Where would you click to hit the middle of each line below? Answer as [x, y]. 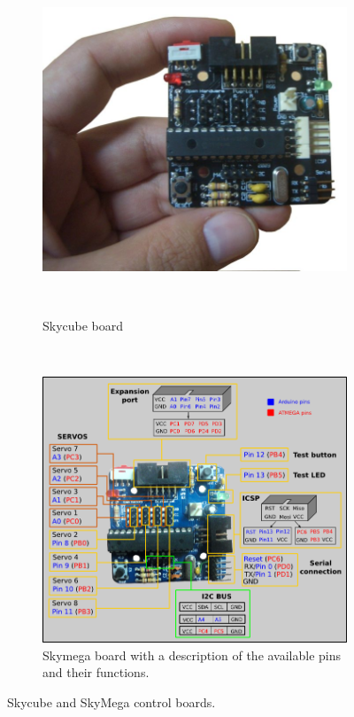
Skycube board [83, 326]
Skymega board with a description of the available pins [192, 655]
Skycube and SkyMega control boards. [112, 701]
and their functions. [96, 672]
